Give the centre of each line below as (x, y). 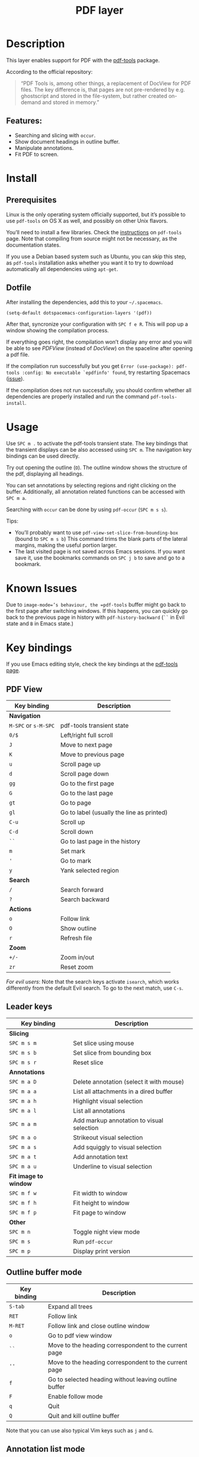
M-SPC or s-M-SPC (32, 726)
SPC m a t (23, 1157)
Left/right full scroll (87, 735)
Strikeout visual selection (108, 1137)
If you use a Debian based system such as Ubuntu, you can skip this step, (96, 256)
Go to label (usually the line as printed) (114, 813)
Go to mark (76, 861)
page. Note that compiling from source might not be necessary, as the (92, 238)
